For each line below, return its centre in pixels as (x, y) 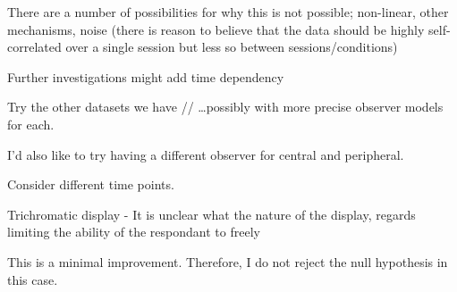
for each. (31, 124)
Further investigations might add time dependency (146, 76)
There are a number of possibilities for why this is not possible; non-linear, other (228, 12)
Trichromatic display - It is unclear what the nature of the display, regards (212, 214)
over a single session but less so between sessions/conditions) (232, 47)
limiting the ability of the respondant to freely (134, 232)
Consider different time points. (91, 184)
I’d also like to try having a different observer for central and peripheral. (206, 154)
